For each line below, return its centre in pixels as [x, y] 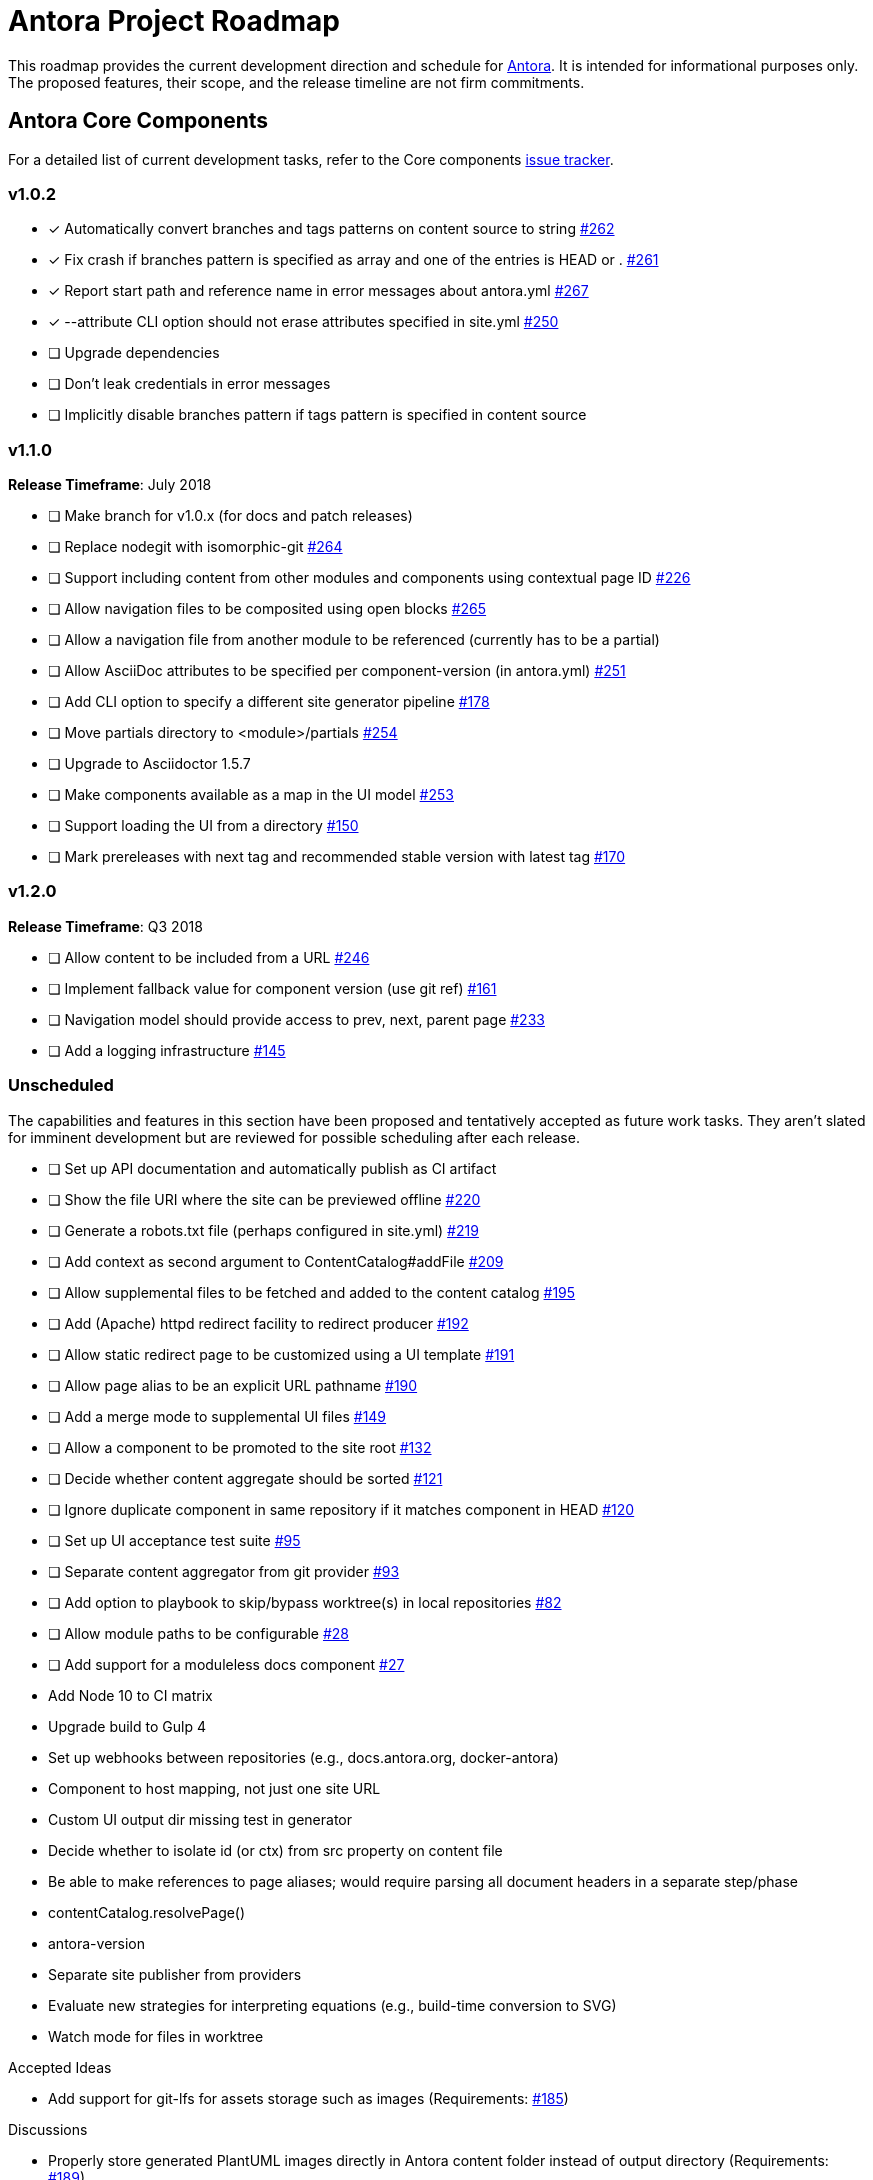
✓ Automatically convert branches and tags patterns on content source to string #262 [331, 229]
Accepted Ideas [60, 2067]
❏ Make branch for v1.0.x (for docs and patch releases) [230, 516]
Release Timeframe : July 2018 [110, 485]
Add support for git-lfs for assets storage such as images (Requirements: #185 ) [308, 2098]
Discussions [48, 2129]
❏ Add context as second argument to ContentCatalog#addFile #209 [276, 1261]
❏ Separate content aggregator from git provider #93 [224, 1571]
